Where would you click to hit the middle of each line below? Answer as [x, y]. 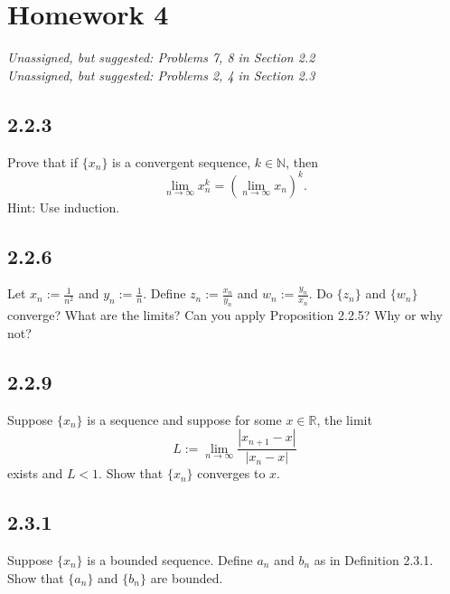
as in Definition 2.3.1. [374, 560]
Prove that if [43, 161]
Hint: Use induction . [64, 207]
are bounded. [187, 577]
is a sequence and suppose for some [184, 419]
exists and [35, 473]
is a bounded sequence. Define [170, 560]
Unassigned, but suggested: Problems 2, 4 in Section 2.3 [161, 75]
